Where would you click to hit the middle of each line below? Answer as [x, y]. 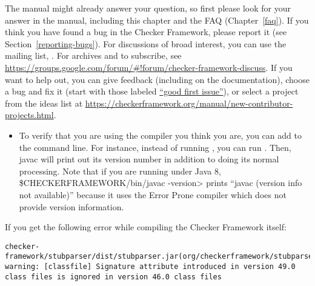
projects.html [29, 115]
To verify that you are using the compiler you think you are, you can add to [160, 135]
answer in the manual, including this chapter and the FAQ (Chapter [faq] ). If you [157, 20]
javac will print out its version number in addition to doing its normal [149, 159]
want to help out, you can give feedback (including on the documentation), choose [157, 79]
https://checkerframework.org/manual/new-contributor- [189, 103]
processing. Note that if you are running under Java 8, [120, 171]
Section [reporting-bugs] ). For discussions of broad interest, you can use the [146, 43]
